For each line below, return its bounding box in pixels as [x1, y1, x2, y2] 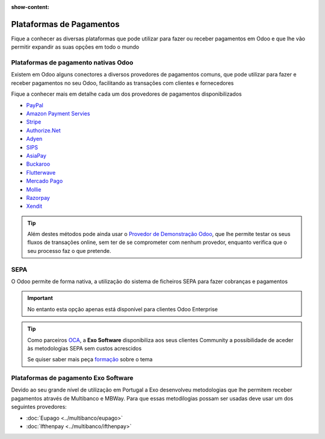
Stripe [26, 118, 42, 126]
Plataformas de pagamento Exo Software [11, 374, 134, 382]
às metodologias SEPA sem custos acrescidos [27, 344, 142, 352]
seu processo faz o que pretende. [27, 247, 111, 254]
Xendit [26, 202, 43, 210]
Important [27, 294, 54, 302]
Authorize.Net [26, 126, 61, 134]
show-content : [11, 4, 49, 10]
